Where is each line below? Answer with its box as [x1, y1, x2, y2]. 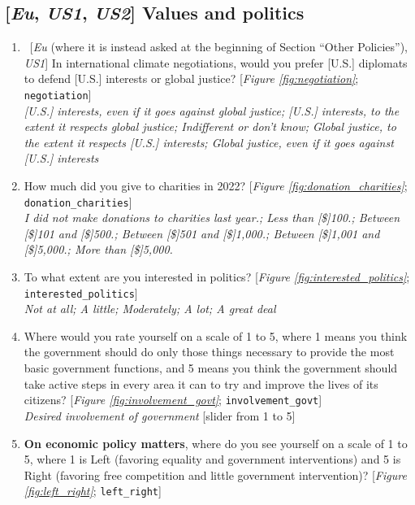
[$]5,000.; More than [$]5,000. [24, 241, 173, 258]
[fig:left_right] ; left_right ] [24, 482, 162, 499]
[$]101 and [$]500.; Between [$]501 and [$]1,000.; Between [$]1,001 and [24, 224, 380, 242]
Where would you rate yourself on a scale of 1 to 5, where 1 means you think [24, 327, 408, 344]
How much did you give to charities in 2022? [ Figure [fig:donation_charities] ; [24, 177, 408, 194]
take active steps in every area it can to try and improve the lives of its [24, 375, 378, 392]
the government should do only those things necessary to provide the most [24, 343, 395, 360]
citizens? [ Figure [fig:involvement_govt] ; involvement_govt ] [24, 391, 322, 408]
